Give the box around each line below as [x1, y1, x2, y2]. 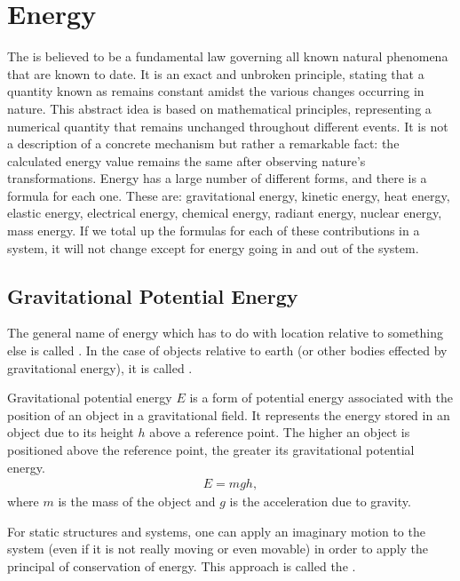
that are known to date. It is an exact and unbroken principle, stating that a [7, 64, 424, 83]
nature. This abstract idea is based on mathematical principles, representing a [7, 99, 432, 117]
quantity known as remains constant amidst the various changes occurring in [7, 82, 424, 100]
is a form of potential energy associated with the [189, 388, 454, 407]
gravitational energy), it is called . [7, 358, 193, 377]
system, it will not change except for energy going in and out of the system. [7, 238, 419, 257]
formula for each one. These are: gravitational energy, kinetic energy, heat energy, [7, 186, 450, 204]
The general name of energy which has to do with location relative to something [7, 323, 444, 342]
